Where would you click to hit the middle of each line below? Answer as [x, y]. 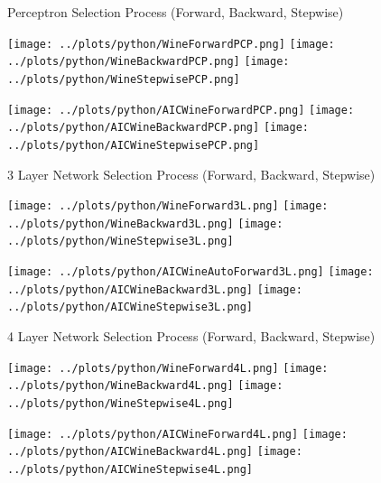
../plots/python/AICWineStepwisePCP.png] [134, 145]
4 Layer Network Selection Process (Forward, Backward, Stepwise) [191, 336]
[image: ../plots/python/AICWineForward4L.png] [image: [177, 434]
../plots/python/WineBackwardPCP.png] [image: [149, 62]
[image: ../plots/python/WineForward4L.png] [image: [168, 368]
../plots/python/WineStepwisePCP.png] [124, 79]
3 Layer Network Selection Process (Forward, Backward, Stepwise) [191, 174]
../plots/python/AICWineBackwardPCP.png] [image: [158, 128]
